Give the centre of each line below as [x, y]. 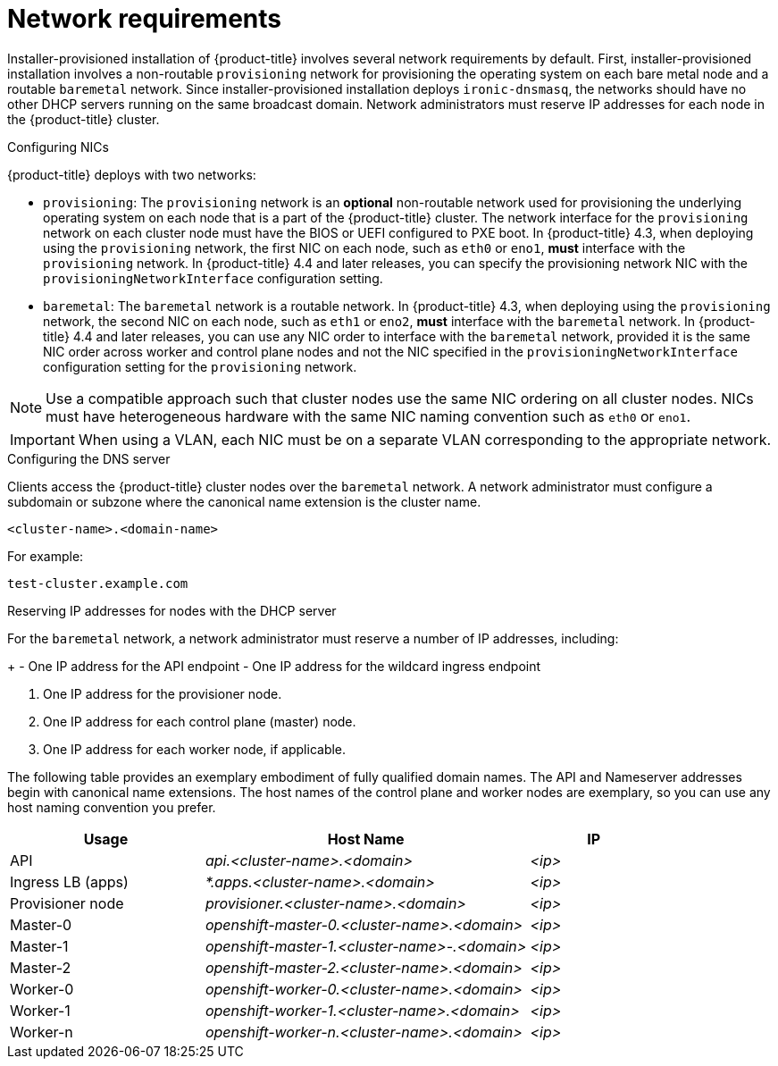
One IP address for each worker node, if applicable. [195, 749]
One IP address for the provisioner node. [163, 693]
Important [42, 439]
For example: [46, 556]
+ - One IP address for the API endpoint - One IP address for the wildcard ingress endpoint [274, 666]
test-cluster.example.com [98, 583]
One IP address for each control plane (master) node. [200, 721]
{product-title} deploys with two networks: [132, 174]
